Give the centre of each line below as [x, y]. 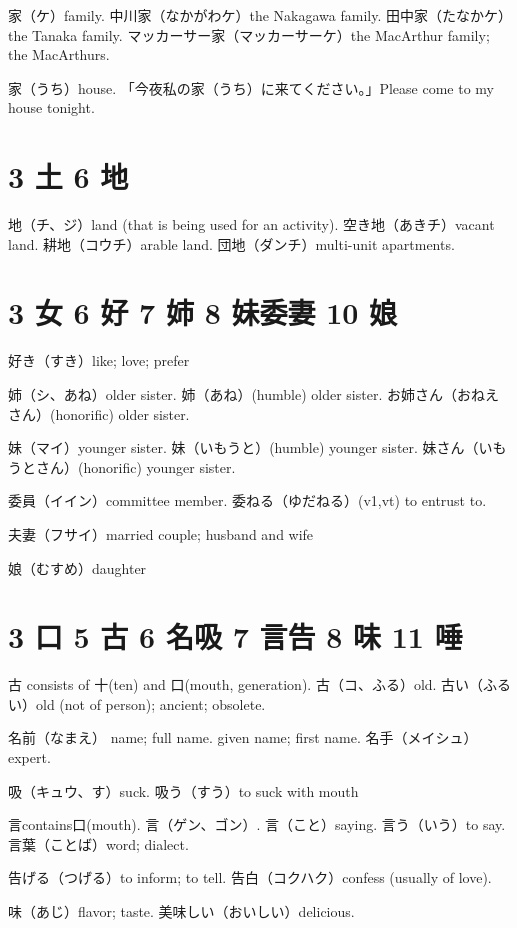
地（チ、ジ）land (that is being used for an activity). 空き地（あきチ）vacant [251, 224]
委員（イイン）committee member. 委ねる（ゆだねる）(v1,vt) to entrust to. [247, 500]
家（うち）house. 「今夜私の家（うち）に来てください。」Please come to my [251, 87]
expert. [29, 757]
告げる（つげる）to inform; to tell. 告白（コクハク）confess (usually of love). [250, 877]
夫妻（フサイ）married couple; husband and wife [161, 533]
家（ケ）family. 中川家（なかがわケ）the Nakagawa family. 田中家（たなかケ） [260, 15]
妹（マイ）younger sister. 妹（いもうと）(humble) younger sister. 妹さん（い [250, 447]
